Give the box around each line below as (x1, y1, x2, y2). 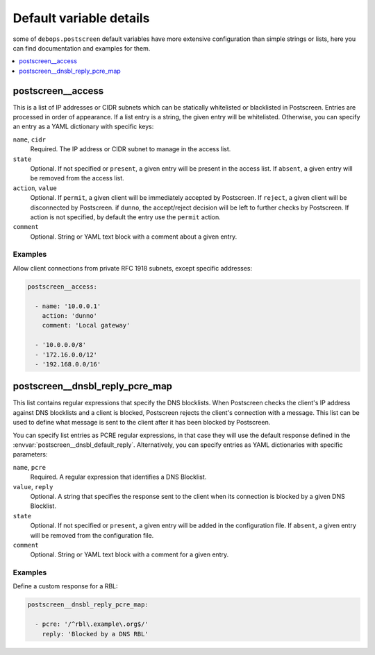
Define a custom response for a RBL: (12, 582, 118, 590)
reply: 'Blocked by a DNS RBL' (42, 630, 149, 638)
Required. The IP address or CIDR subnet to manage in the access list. (30, 145, 231, 153)
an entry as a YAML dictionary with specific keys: (12, 122, 154, 131)
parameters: (12, 450, 48, 459)
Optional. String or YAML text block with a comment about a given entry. (30, 232, 237, 241)
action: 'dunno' (42, 312, 97, 319)
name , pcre (12, 463, 47, 471)
